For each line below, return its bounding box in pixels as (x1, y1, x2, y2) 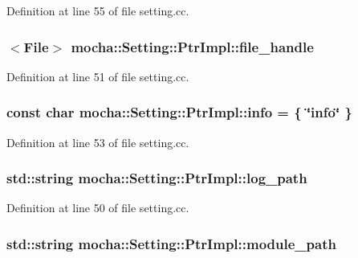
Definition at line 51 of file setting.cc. (6, 68, 189, 84)
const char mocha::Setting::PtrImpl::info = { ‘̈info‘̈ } (6, 102, 352, 122)
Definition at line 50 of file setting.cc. (6, 199, 189, 216)
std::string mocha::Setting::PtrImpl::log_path (6, 168, 307, 188)
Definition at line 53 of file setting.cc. (6, 133, 189, 150)
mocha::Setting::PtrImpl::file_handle (71, 36, 314, 56)
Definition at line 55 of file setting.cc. (6, 2, 189, 18)
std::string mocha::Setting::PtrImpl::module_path (6, 233, 336, 253)
